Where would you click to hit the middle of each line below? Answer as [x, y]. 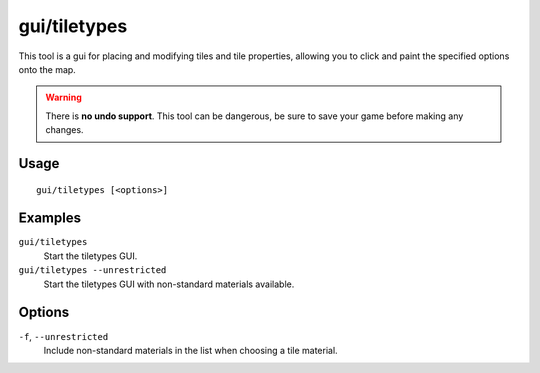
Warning [63, 97]
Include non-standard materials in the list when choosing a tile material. [191, 350]
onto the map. [47, 69]
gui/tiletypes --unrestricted [92, 270]
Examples [50, 218]
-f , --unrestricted [63, 336]
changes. [64, 130]
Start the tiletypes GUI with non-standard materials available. [169, 284]
